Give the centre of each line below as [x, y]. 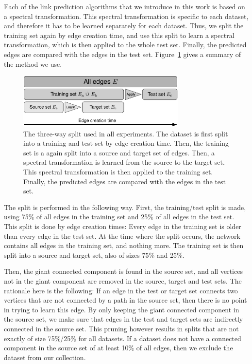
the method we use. [33, 64]
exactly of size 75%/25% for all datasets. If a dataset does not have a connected [123, 338]
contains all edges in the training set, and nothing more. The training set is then [124, 245]
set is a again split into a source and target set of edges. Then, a [119, 152]
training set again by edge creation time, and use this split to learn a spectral [119, 35]
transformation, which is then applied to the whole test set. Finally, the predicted [125, 45]
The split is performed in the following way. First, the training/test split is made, [125, 207]
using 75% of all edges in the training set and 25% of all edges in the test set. [119, 217]
